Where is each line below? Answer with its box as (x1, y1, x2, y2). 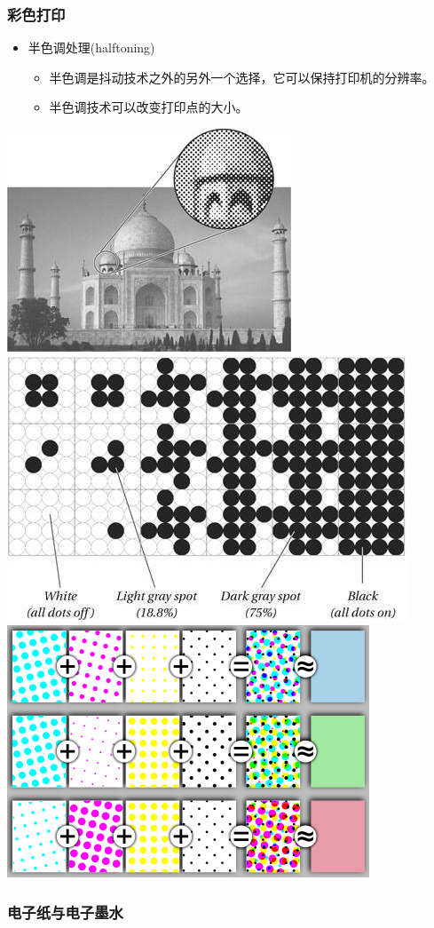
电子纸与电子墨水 (7, 900, 123, 923)
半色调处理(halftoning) (28, 38, 155, 57)
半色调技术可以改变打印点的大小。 (49, 98, 249, 116)
